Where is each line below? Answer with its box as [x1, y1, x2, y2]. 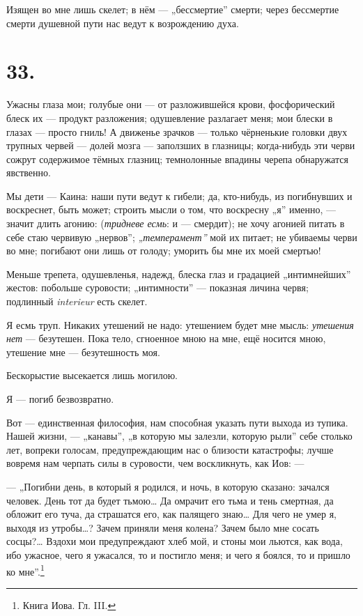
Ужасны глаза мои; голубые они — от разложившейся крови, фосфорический [6, 97, 335, 111]
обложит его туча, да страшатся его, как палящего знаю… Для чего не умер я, [6, 507, 337, 521]
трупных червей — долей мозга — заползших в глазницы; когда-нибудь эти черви [6, 138, 355, 153]
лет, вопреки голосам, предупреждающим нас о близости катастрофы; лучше [6, 442, 334, 456]
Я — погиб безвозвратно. [6, 392, 114, 406]
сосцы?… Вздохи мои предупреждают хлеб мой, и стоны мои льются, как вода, [6, 534, 343, 548]
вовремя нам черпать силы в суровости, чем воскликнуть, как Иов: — [6, 456, 304, 470]
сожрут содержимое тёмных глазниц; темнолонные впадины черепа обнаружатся [6, 151, 348, 166]
